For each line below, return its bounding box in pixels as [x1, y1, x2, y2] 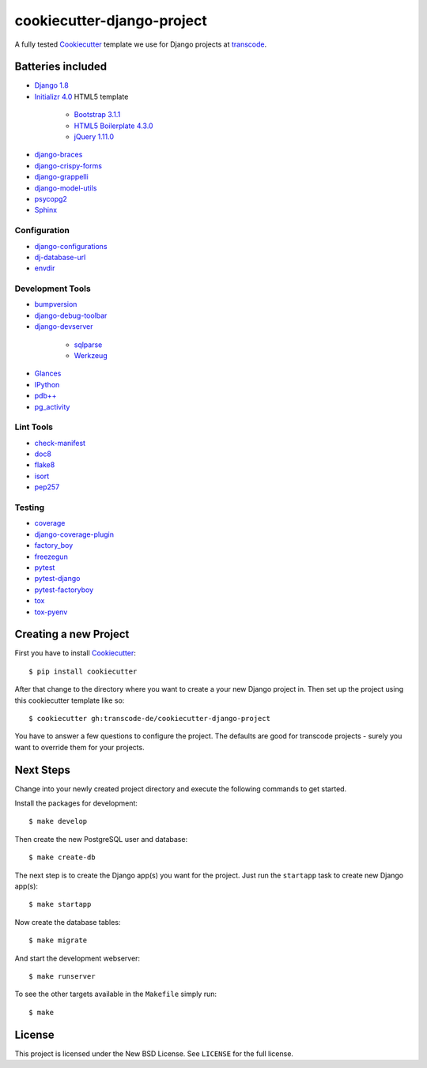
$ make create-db [28, 853, 96, 862]
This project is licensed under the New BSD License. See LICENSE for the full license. [14, 1048, 294, 1059]
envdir [34, 263, 55, 273]
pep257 [34, 482, 60, 492]
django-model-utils [34, 183, 97, 193]
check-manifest [34, 438, 86, 447]
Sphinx [34, 206, 58, 215]
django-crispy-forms [34, 160, 103, 170]
